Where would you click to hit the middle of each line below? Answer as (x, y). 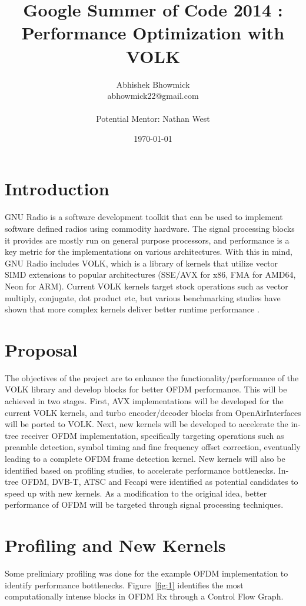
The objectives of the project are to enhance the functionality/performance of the (152, 377)
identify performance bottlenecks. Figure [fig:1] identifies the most (124, 585)
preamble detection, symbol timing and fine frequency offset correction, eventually (153, 447)
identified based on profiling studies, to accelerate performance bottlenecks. (140, 470)
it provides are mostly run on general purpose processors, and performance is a (147, 240)
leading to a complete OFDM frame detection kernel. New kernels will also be (145, 459)
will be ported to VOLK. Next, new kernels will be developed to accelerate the (147, 424)
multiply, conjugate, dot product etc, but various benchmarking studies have (143, 297)
